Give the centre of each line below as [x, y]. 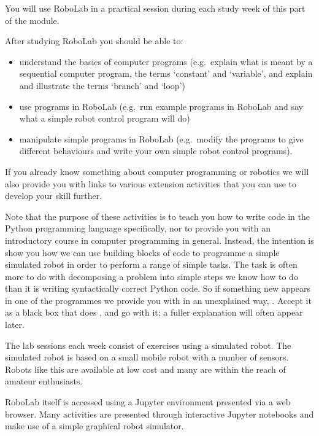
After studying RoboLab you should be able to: [94, 41]
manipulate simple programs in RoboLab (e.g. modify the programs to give [161, 138]
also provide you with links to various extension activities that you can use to [151, 183]
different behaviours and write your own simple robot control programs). [156, 151]
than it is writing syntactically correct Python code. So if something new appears [158, 288]
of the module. [32, 20]
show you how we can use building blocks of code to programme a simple [142, 252]
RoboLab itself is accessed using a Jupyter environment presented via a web [148, 402]
